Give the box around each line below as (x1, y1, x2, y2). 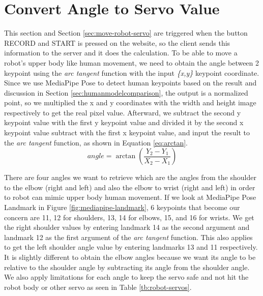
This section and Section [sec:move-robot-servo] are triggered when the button (4, 27, 248, 38)
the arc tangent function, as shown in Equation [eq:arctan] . (4, 137, 188, 147)
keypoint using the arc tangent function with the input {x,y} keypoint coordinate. (4, 67, 259, 78)
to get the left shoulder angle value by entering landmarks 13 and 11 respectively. (4, 242, 258, 252)
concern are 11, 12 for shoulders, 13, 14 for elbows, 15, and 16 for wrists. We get (4, 212, 254, 222)
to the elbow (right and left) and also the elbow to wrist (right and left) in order (4, 182, 255, 192)
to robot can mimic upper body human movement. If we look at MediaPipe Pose (4, 192, 256, 202)
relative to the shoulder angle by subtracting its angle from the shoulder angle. (4, 261, 250, 272)
